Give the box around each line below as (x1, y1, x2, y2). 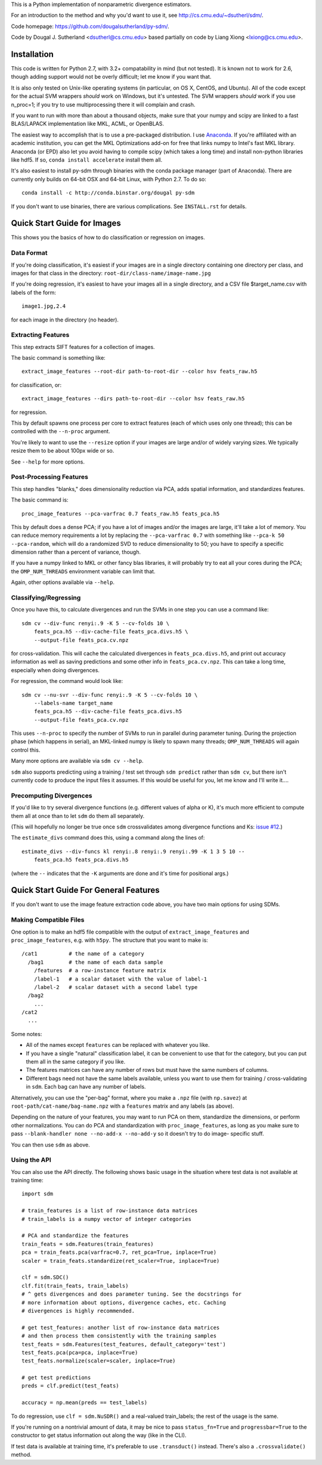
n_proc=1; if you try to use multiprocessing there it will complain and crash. (11, 101, 196, 108)
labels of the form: (11, 289, 57, 296)
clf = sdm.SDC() (21, 1274, 69, 1281)
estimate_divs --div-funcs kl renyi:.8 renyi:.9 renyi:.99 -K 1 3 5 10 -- (21, 848, 245, 855)
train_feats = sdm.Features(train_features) (21, 1241, 154, 1247)
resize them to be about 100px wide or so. (11, 447, 114, 455)
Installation (11, 49, 54, 59)
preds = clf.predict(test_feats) (21, 1383, 119, 1389)
